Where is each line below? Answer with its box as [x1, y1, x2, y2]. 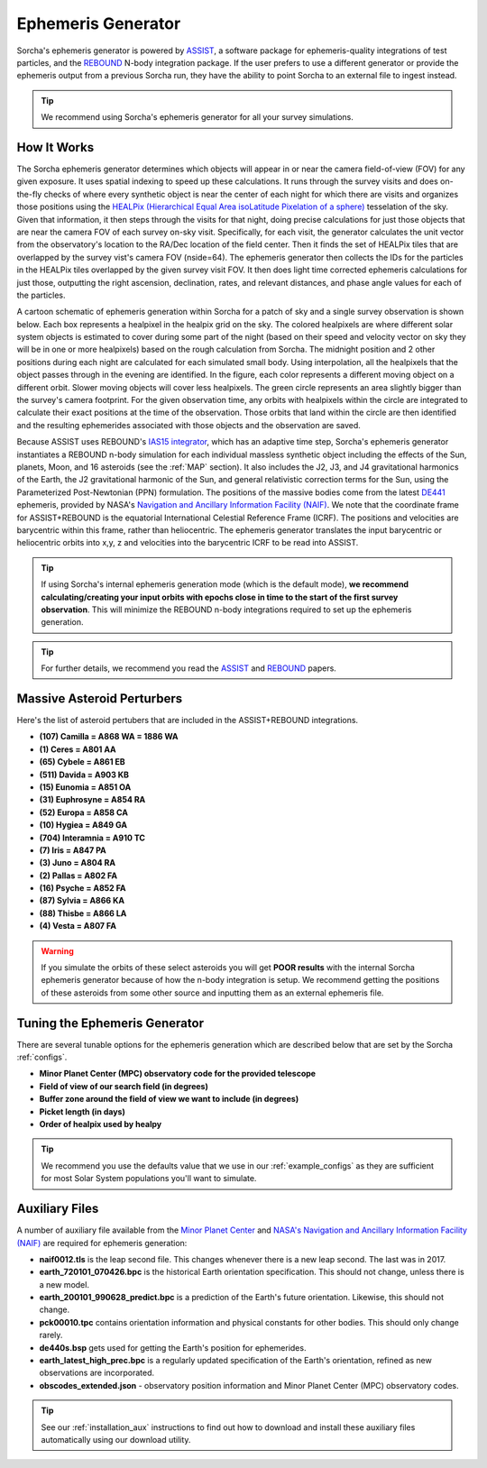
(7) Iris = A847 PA [39, 844, 107, 856]
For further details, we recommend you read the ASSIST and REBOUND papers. [41, 663, 337, 674]
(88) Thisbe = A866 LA [39, 907, 127, 919]
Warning [41, 945, 74, 956]
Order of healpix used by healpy [39, 1119, 162, 1130]
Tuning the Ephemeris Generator [16, 1015, 205, 1031]
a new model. [39, 1279, 90, 1289]
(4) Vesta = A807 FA [39, 921, 117, 931]
